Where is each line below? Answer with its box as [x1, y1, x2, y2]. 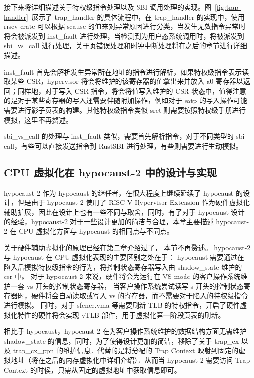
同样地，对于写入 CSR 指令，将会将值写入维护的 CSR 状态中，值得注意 [17, 85, 247, 96]
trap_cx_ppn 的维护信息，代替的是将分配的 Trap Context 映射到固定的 [13, 345, 239, 355]
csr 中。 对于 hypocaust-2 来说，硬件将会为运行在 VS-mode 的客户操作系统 [4, 271, 241, 281]
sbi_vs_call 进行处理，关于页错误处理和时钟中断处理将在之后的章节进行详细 [4, 40, 247, 50]
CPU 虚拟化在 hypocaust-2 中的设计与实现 [4, 164, 217, 179]
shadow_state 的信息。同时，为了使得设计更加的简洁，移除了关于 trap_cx [4, 335, 239, 346]
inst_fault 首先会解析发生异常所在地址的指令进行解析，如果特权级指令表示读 [4, 66, 249, 76]
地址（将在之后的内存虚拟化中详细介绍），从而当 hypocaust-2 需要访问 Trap [10, 355, 250, 365]
